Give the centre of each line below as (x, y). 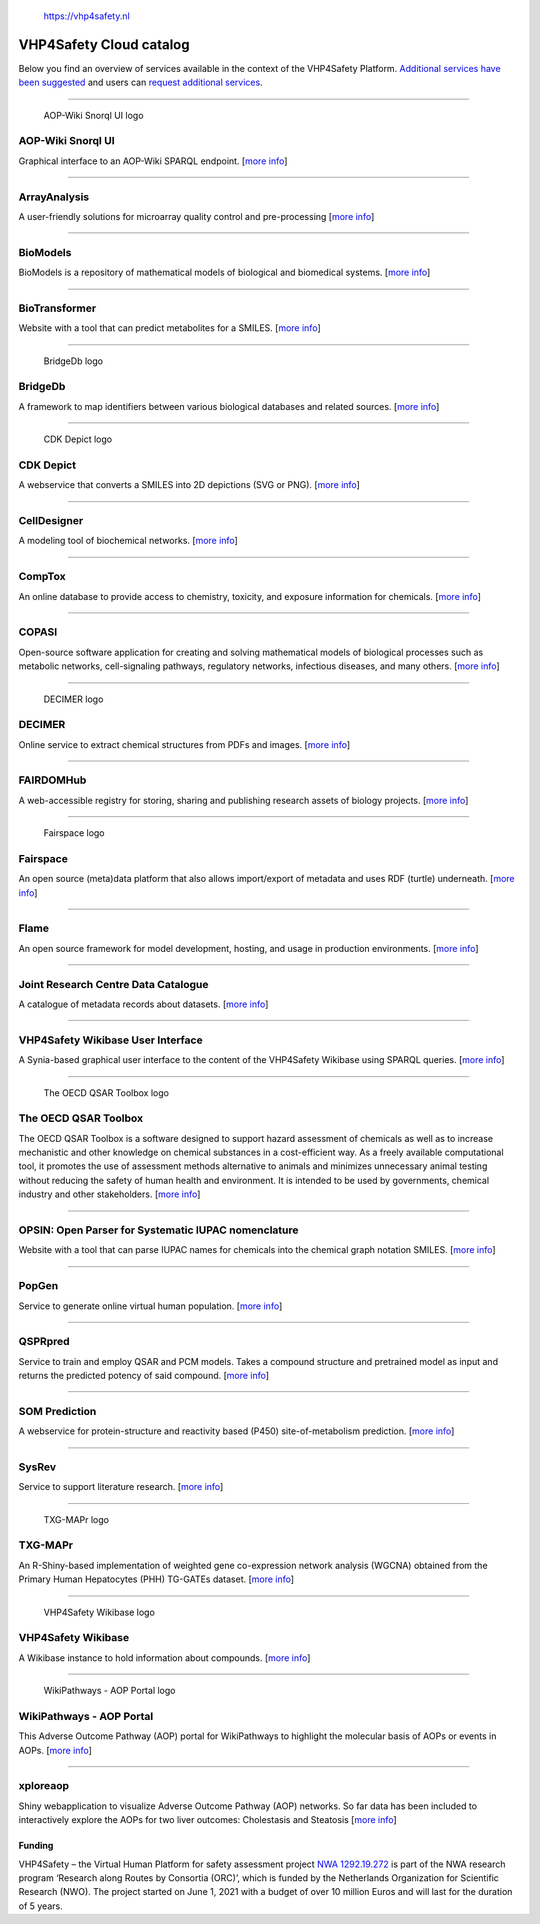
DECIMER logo (73, 699)
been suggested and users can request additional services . (141, 82)
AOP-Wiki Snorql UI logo (93, 115)
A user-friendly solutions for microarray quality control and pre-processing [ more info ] (196, 216)
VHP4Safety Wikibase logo (99, 1612)
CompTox (42, 577)
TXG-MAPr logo (76, 1519)
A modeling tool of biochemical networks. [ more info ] (128, 541)
